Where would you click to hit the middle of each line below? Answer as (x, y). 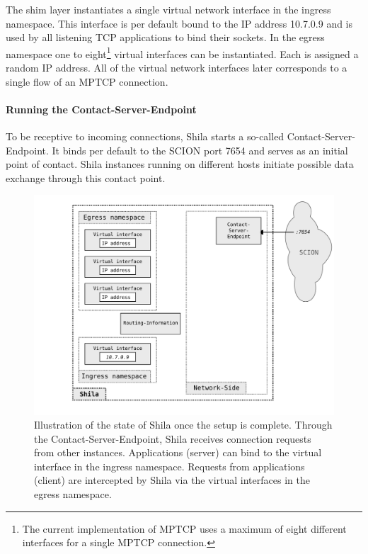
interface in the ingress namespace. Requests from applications (169, 466)
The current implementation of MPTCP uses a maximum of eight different (184, 528)
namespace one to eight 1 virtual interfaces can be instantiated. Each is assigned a (182, 52)
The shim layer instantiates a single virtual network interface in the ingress (168, 9)
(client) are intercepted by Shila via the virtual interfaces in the (172, 480)
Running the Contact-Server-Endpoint (101, 109)
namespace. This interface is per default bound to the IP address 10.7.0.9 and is (179, 23)
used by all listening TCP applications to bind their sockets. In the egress (165, 37)
